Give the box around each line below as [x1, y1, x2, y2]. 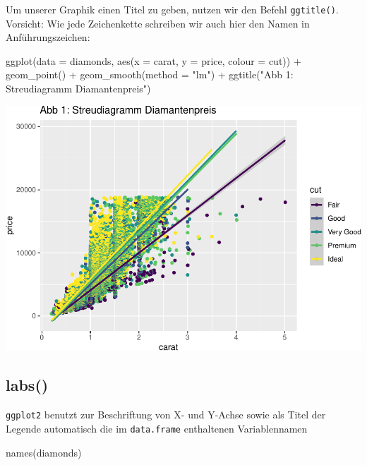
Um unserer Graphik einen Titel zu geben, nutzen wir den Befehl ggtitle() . [6, 2, 339, 16]
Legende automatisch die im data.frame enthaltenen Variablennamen [6, 421, 308, 435]
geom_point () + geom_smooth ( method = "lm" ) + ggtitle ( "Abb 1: [6, 67, 294, 82]
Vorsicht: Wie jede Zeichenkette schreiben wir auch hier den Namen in [6, 16, 310, 30]
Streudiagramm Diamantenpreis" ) [6, 81, 151, 96]
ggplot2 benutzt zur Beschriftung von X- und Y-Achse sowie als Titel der [6, 407, 326, 422]
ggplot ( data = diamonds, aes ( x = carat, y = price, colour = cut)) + [6, 53, 301, 68]
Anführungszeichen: [6, 30, 90, 44]
